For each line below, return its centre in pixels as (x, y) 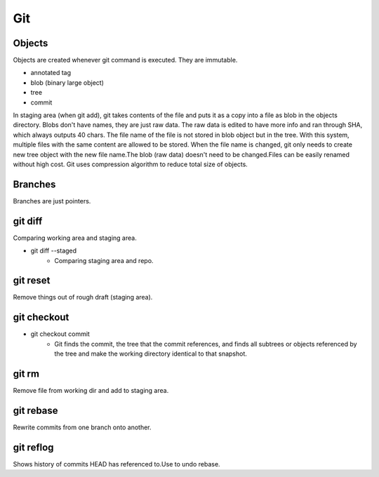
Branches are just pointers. (52, 201)
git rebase (36, 410)
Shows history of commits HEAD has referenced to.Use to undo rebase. (117, 464)
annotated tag (51, 73)
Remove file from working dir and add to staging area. (91, 391)
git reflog (33, 447)
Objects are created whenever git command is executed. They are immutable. (125, 60)
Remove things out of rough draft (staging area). (83, 297)
